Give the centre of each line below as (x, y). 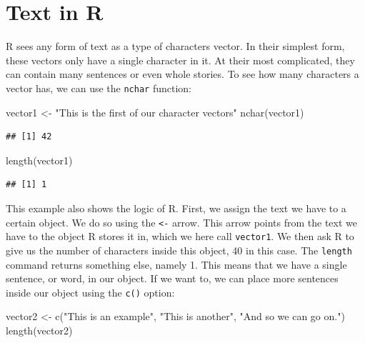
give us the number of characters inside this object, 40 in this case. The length (179, 250)
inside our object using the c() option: (90, 292)
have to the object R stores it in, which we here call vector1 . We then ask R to (180, 236)
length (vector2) (39, 330)
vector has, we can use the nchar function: (99, 88)
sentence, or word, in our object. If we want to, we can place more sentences (172, 278)
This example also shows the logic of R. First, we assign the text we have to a (176, 208)
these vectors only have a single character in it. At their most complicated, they (180, 60)
